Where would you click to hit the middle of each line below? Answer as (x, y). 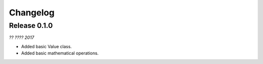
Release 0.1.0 (31, 26)
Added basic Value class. (47, 46)
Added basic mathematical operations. (60, 53)
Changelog (32, 13)
